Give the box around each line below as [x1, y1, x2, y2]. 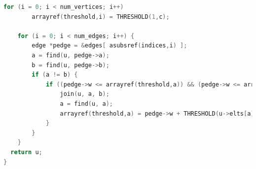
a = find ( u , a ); [60, 100, 113, 107]
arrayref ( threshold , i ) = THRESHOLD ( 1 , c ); [32, 13, 170, 20]
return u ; [10, 148, 42, 156]
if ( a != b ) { [32, 71, 78, 79]
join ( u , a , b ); [60, 90, 110, 98]
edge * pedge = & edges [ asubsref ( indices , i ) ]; [32, 42, 187, 49]
